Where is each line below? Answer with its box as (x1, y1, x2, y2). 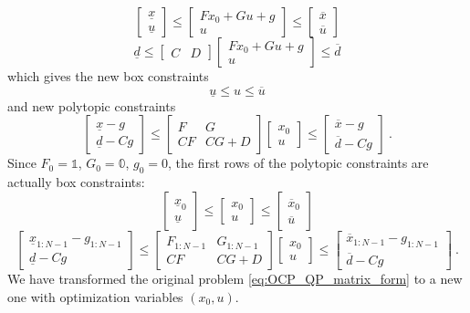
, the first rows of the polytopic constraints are (168, 153, 429, 172)
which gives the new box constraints (7, 67, 209, 85)
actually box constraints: (7, 172, 145, 192)
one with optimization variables (7, 287, 183, 306)
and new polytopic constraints (7, 96, 176, 115)
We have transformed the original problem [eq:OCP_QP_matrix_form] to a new (7, 269, 463, 288)
